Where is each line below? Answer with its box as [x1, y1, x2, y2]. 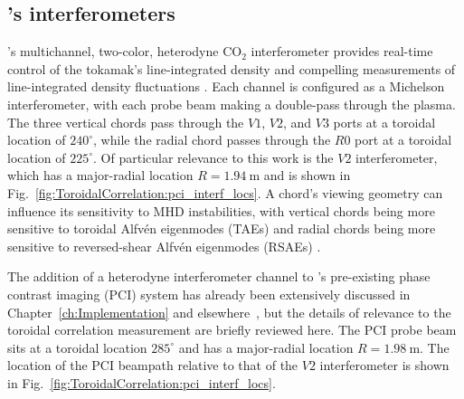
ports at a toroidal [333, 112, 436, 131]
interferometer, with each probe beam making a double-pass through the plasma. [7, 94, 456, 113]
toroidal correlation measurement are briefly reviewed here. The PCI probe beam [7, 320, 457, 339]
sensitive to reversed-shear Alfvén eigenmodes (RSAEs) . [7, 236, 321, 255]
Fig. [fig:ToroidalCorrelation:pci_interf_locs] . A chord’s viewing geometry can [7, 183, 443, 202]
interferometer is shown [319, 356, 450, 375]
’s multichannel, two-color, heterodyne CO [7, 42, 242, 61]
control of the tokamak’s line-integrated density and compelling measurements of [7, 59, 456, 78]
